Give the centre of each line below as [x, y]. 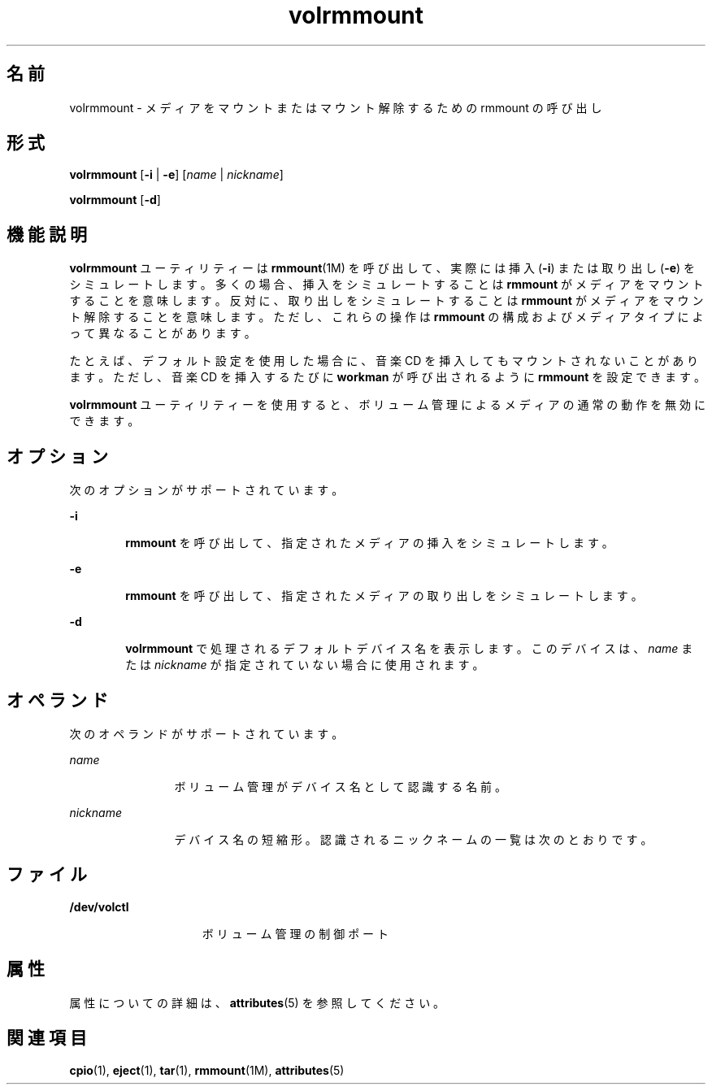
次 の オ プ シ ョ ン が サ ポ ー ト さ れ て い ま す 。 [206, 490]
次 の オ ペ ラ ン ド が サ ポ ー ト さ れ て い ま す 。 [206, 733]
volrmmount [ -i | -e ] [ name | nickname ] [176, 175]
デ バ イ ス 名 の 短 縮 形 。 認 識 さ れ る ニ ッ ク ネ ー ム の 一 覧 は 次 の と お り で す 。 [413, 839]
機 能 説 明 [47, 234]
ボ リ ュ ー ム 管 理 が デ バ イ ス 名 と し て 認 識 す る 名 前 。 [341, 786]
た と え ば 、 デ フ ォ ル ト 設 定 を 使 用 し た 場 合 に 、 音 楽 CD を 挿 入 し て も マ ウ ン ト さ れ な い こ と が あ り [384, 361]
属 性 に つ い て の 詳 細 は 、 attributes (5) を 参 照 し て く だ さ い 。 [257, 1002]
